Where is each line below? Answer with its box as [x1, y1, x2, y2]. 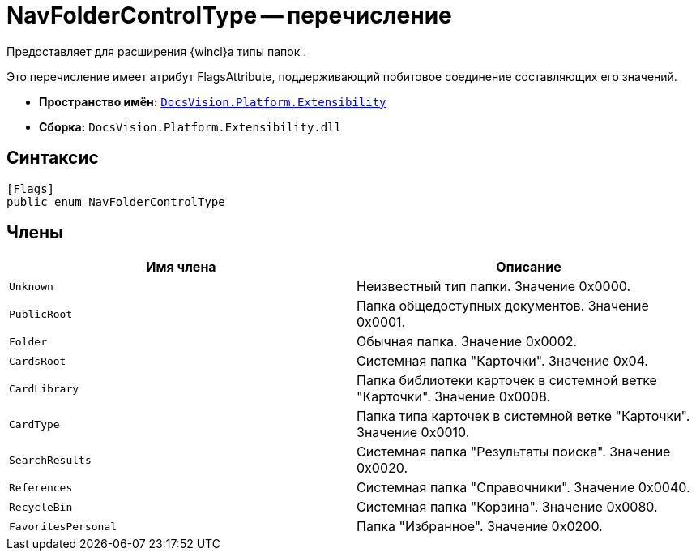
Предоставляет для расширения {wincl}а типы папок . [6, 44, 307, 58]
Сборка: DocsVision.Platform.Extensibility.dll [39, 119, 342, 134]
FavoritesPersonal [9, 520, 117, 533]
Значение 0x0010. [357, 424, 470, 441]
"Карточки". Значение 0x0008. [357, 388, 551, 405]
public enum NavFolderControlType [6, 195, 225, 208]
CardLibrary [9, 382, 79, 395]
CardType [9, 418, 60, 431]
